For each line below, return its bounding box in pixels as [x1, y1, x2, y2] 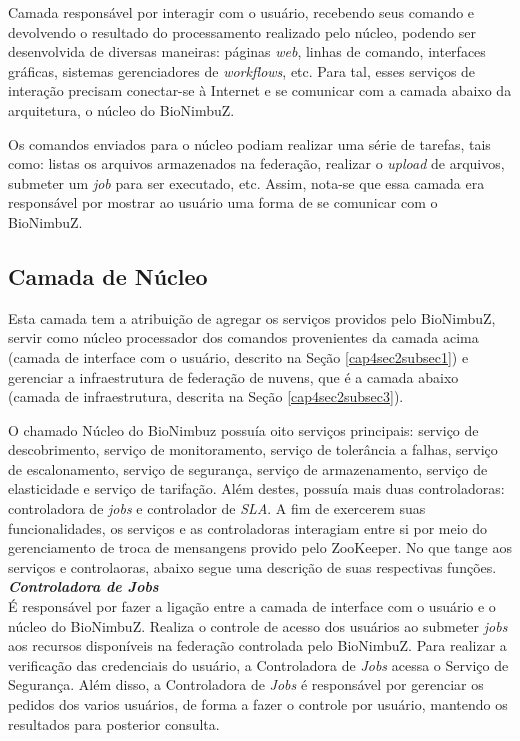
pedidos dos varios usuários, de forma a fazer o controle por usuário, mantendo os [8, 694, 508, 715]
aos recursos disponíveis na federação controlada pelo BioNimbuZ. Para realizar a [8, 635, 507, 656]
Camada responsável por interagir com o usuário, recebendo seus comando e [8, 2, 475, 22]
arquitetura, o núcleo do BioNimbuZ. [8, 99, 235, 120]
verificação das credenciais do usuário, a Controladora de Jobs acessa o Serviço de [8, 654, 509, 675]
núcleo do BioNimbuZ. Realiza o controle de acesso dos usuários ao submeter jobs [8, 615, 508, 636]
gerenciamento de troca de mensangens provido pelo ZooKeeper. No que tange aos [8, 537, 512, 558]
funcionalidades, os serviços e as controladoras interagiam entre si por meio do [8, 517, 488, 538]
